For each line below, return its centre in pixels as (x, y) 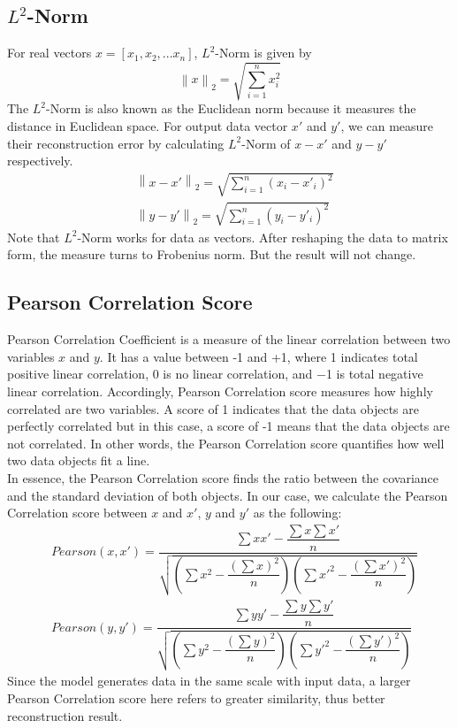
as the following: (297, 513)
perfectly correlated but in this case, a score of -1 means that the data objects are (228, 426)
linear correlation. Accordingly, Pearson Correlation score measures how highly (220, 391)
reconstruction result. (65, 715)
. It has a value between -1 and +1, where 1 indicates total (259, 356)
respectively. (40, 161)
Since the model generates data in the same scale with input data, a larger (209, 681)
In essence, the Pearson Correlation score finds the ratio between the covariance (223, 478)
